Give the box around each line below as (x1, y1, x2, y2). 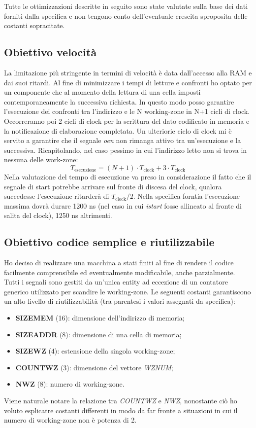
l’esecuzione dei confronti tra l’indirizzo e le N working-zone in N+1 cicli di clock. (4, 106, 250, 116)
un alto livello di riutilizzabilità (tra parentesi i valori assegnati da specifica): (4, 296, 235, 306)
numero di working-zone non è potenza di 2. (4, 415, 137, 425)
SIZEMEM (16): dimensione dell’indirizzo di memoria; (15, 313, 185, 323)
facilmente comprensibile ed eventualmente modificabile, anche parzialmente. (4, 267, 235, 277)
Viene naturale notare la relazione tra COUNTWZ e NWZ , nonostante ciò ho (4, 395, 237, 406)
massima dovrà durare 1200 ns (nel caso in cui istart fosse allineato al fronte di (4, 200, 242, 211)
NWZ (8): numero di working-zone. (15, 379, 125, 389)
